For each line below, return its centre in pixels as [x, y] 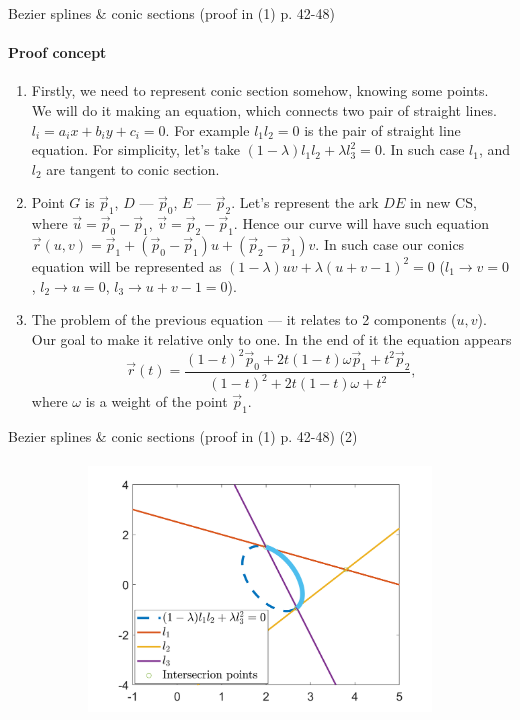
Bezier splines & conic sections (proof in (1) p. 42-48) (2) [183, 435]
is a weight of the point [156, 401]
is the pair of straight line [382, 129]
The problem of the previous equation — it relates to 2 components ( [244, 319]
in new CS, [443, 202]
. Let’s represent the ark [305, 202]
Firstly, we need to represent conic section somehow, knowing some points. [260, 90]
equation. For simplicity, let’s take [135, 149]
